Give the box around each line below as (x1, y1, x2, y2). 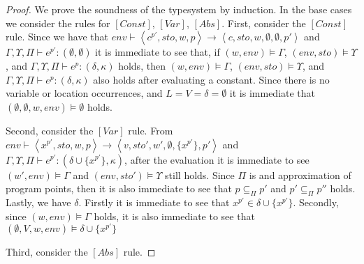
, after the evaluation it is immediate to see (124, 152, 310, 166)
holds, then (118, 59, 166, 73)
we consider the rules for (6, 15, 110, 30)
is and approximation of (249, 167, 351, 182)
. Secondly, (293, 194, 339, 209)
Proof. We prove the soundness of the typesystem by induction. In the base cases (6, 2, 352, 16)
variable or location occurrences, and (6, 86, 163, 100)
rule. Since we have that (6, 29, 109, 44)
